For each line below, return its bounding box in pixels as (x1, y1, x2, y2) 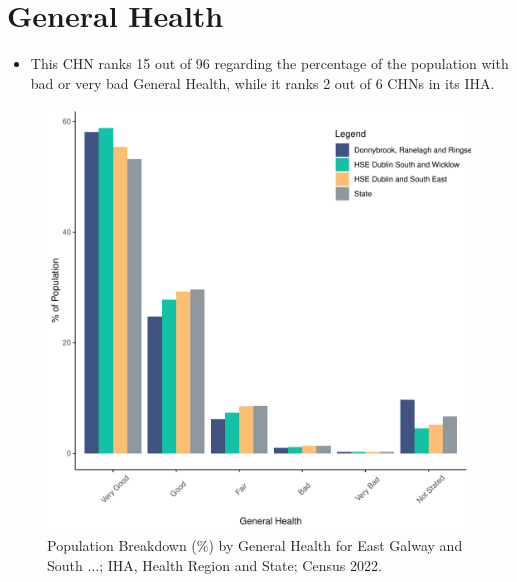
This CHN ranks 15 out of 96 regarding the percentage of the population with (30, 53, 509, 74)
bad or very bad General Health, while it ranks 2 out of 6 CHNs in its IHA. (30, 72, 495, 93)
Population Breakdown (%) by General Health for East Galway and (47, 534, 463, 555)
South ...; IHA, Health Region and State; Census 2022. (47, 554, 382, 575)
